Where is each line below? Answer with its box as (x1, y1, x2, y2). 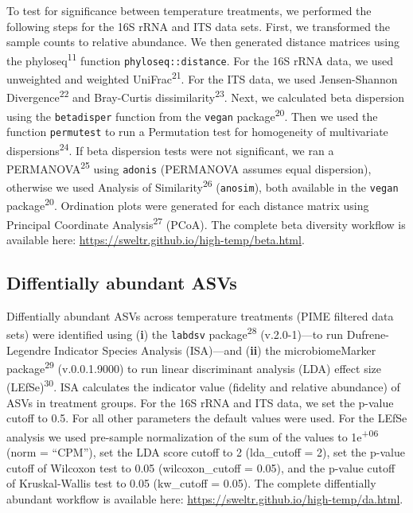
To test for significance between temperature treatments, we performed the (6, 2, 372, 18)
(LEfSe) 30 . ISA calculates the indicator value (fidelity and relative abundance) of (6, 376, 400, 395)
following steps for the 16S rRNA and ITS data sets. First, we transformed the (6, 17, 391, 34)
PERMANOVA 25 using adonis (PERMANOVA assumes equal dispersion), (6, 157, 372, 177)
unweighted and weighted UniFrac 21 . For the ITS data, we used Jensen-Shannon (6, 68, 398, 87)
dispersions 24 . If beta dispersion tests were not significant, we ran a (6, 139, 334, 158)
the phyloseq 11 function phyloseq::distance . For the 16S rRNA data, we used (6, 49, 394, 68)
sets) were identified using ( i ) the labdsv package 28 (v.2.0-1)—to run (6, 324, 344, 342)
